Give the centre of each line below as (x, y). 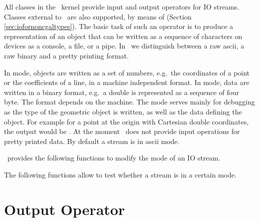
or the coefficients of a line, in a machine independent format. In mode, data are (127, 82)
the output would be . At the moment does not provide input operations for (122, 131)
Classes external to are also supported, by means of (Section (98, 16)
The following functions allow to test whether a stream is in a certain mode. (120, 174)
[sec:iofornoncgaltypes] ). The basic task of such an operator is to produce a (119, 26)
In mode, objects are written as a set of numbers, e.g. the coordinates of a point (127, 72)
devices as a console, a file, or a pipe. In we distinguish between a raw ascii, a (124, 46)
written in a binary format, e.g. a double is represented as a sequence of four (122, 92)
